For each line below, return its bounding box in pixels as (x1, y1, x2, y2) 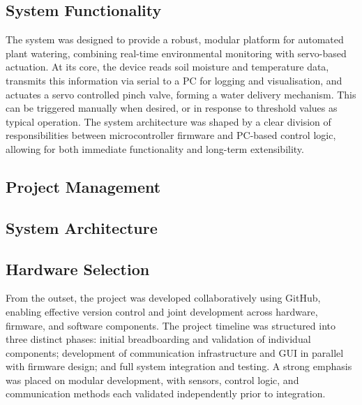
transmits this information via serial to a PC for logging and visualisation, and (6, 73, 342, 87)
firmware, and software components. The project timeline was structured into (6, 318, 336, 332)
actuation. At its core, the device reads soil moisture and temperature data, (6, 59, 329, 74)
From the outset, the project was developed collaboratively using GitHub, (6, 290, 321, 305)
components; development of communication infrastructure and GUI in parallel (6, 345, 344, 360)
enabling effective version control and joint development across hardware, (6, 304, 318, 318)
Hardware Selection (6, 258, 150, 279)
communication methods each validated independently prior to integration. (6, 386, 326, 401)
